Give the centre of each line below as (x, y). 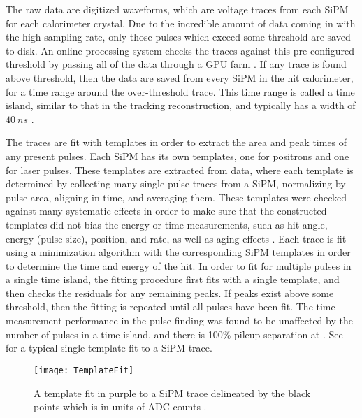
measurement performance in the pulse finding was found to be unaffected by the (179, 320)
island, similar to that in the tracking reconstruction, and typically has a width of (181, 105)
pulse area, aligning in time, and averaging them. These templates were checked (176, 197)
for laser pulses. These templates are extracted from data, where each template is (180, 170)
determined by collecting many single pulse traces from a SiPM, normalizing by (176, 183)
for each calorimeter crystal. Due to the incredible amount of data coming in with (181, 23)
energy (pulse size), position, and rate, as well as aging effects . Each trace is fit (176, 238)
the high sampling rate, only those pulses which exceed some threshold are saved (178, 37)
